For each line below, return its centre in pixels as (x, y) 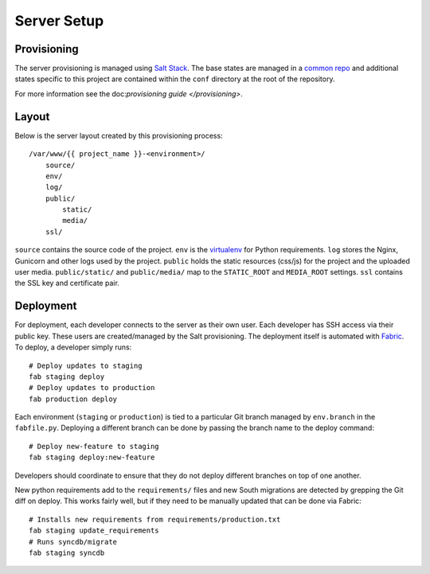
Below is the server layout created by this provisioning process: (119, 135)
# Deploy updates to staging (86, 365)
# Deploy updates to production (92, 388)
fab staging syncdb (67, 553)
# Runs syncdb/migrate (73, 542)
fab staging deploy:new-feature (92, 457)
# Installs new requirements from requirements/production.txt (155, 519)
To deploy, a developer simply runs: (73, 347)
